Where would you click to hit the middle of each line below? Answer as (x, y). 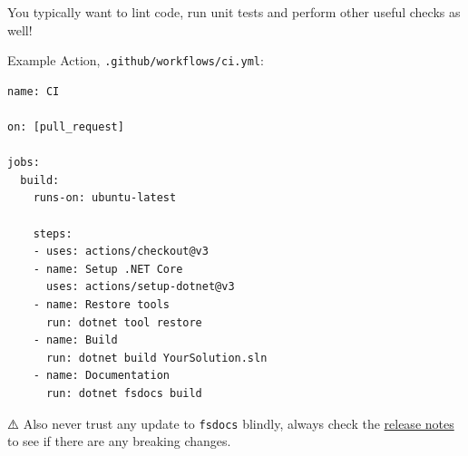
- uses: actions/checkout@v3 (121, 252)
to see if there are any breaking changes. (119, 441)
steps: (53, 233)
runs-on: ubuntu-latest (105, 198)
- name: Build (75, 340)
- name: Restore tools (101, 304)
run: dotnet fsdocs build (124, 393)
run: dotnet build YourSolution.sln (156, 358)
